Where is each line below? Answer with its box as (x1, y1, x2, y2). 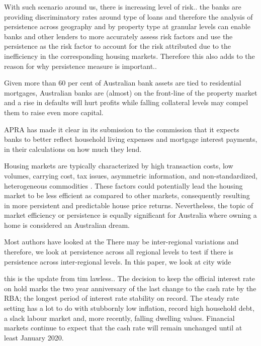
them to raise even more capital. (4, 107, 104, 117)
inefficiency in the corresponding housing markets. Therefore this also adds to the (4, 50, 255, 61)
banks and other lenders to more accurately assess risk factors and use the (4, 31, 233, 41)
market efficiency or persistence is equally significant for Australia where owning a (4, 210, 257, 220)
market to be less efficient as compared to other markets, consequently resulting (4, 190, 250, 201)
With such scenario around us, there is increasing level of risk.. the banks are (4, 2, 241, 12)
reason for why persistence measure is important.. (4, 60, 157, 71)
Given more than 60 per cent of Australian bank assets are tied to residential (4, 77, 241, 88)
